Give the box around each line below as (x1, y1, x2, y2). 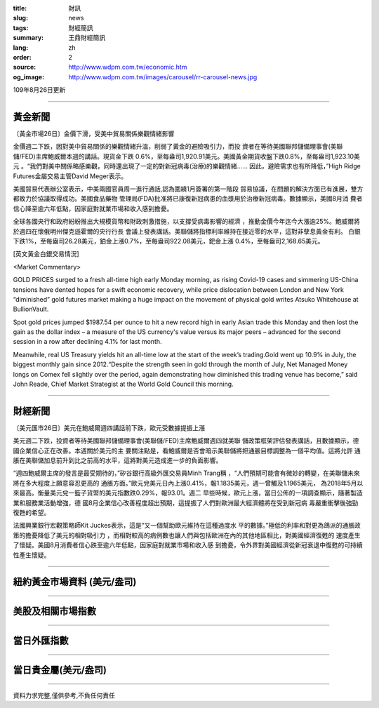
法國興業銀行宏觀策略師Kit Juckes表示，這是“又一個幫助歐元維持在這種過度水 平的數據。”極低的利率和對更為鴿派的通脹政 (13, 521, 361, 530)
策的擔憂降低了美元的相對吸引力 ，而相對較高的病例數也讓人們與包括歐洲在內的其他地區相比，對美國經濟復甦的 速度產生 (13, 530, 361, 540)
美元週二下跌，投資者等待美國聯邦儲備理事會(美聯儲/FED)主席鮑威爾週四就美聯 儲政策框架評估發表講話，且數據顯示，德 (13, 436, 359, 445)
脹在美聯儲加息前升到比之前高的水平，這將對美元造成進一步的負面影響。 (13, 456, 222, 465)
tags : (13, 23, 29, 32)
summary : (13, 34, 44, 42)
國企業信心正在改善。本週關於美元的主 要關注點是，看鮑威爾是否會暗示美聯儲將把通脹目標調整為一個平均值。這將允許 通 (13, 446, 361, 455)
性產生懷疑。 (13, 551, 51, 559)
